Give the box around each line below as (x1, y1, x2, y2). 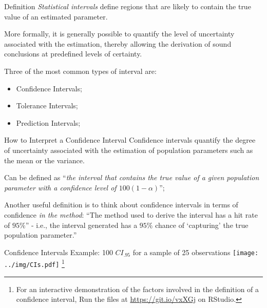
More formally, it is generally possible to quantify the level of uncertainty (4, 28, 235, 39)
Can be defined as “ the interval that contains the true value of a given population (4, 172, 259, 183)
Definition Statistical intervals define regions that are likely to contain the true (4, 1, 251, 11)
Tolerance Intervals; (16, 100, 78, 111)
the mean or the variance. (4, 155, 85, 165)
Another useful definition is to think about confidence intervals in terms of (4, 199, 238, 210)
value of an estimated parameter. (4, 11, 108, 22)
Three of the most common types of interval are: (4, 65, 157, 76)
